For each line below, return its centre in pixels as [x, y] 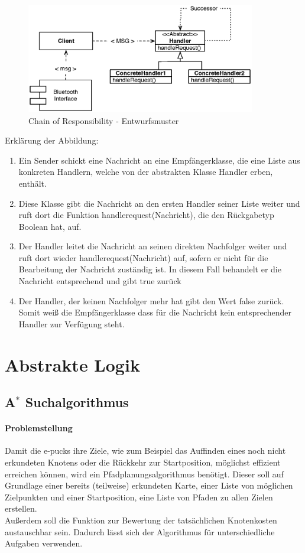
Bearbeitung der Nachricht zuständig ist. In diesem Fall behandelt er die [150, 269]
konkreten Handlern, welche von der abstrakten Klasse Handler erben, [146, 172]
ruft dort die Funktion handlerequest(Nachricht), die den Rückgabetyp [146, 215]
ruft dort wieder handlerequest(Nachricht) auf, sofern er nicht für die [143, 257]
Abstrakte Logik [72, 364]
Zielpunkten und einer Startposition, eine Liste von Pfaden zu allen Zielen [139, 497]
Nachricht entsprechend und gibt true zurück [100, 281]
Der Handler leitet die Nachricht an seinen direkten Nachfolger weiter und [153, 246]
